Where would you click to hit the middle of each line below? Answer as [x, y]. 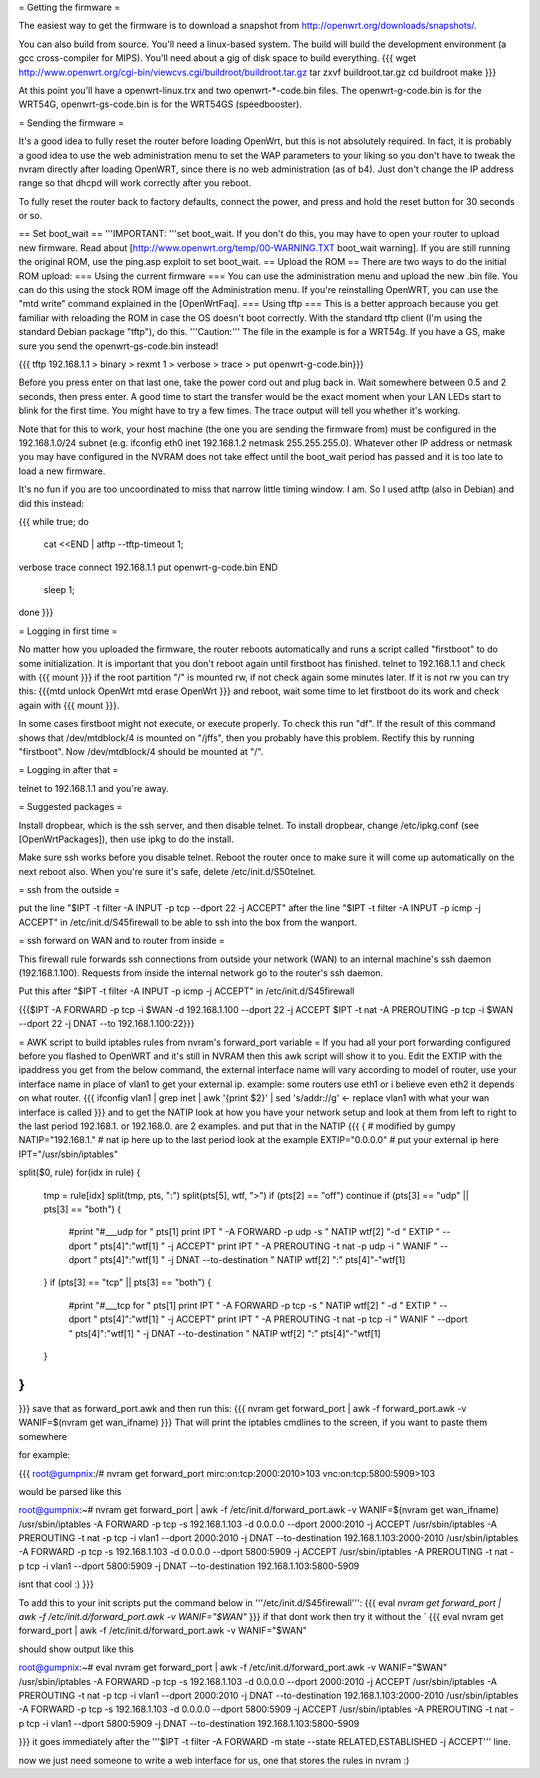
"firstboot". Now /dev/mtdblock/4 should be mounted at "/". [141, 751]
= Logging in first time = [68, 631]
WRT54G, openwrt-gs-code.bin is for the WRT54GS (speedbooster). [160, 104]
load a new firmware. [62, 471]
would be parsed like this [70, 1491]
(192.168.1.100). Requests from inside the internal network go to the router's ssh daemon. [201, 973]
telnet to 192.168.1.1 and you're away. [93, 788]
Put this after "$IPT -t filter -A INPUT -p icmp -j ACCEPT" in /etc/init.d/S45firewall [186, 991]
